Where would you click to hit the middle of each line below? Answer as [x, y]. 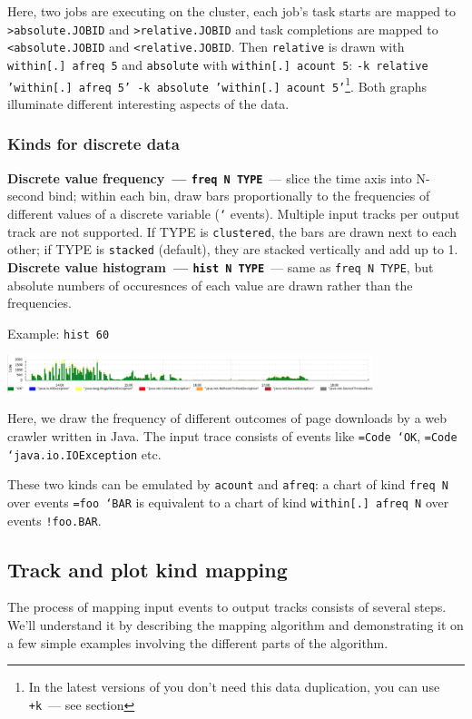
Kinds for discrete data [93, 144]
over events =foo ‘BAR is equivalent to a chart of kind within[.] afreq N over [228, 502]
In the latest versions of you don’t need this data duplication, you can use [234, 687]
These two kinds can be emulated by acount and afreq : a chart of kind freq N [228, 484]
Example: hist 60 [59, 333]
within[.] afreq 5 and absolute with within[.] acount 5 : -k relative [218, 64]
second [26, 196]
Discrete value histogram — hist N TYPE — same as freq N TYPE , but [221, 266]
